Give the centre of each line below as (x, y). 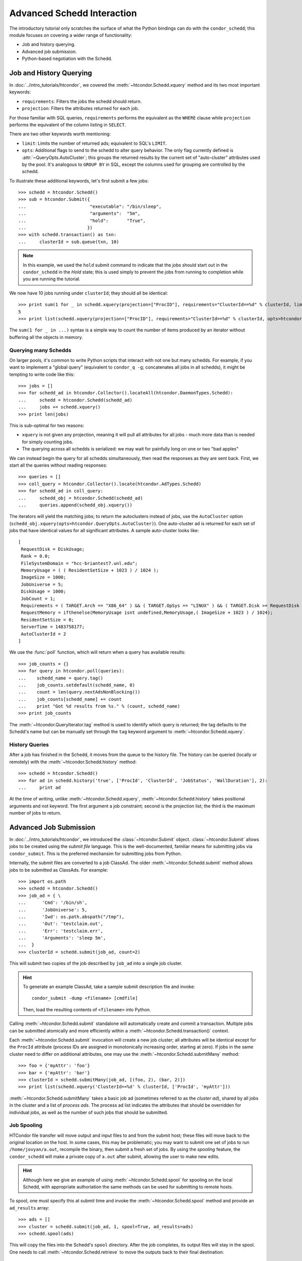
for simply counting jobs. (48, 442)
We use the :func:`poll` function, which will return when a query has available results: (97, 652)
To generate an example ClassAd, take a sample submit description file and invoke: (109, 987)
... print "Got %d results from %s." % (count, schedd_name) (99, 706)
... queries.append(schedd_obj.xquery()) (75, 505)
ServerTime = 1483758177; (53, 627)
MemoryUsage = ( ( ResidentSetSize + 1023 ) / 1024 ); (90, 570)
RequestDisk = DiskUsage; (53, 549)
